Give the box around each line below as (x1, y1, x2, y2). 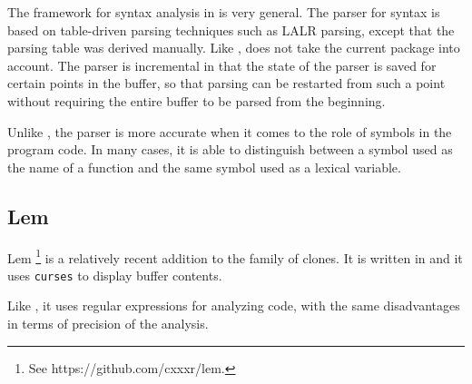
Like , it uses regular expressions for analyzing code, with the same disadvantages (7, 296, 460, 315)
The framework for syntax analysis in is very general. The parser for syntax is (7, 3, 440, 21)
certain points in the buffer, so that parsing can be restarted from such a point (7, 74, 446, 93)
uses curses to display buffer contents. (7, 265, 222, 284)
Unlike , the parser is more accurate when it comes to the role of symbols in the (7, 122, 452, 141)
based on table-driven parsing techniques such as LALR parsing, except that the (7, 20, 455, 39)
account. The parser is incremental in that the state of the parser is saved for (7, 55, 437, 74)
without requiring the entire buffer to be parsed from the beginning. (7, 91, 386, 110)
